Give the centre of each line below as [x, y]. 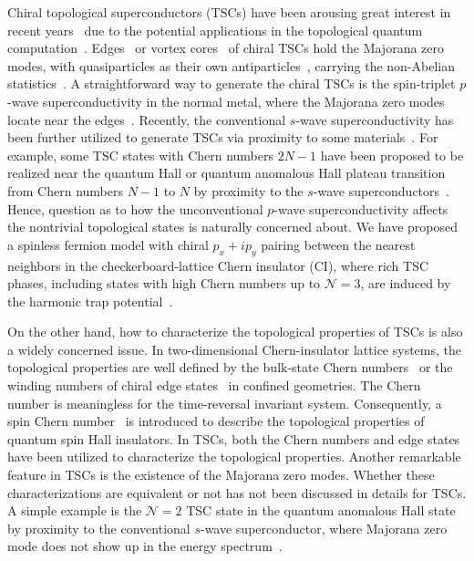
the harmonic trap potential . [90, 301]
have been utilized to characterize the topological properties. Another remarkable [234, 457]
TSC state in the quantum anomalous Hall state [321, 510]
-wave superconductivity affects [361, 208]
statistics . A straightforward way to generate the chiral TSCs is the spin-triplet [232, 83]
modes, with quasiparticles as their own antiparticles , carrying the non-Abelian [231, 65]
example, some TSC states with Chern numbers [141, 155]
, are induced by [406, 283]
